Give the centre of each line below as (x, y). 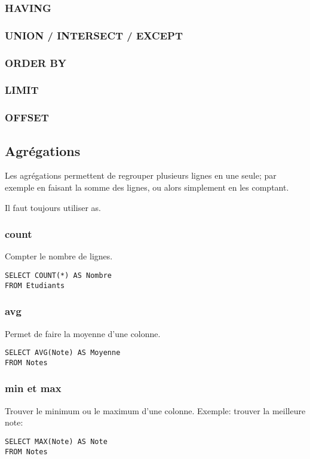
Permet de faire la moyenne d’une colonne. (83, 333)
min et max (33, 388)
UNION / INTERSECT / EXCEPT (94, 35)
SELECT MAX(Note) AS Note (56, 441)
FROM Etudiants (35, 285)
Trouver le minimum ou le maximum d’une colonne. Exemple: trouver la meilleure (155, 410)
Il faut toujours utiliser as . (53, 207)
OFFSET (27, 117)
